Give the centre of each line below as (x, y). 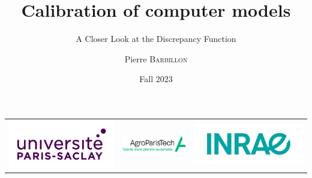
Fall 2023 (156, 79)
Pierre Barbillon (156, 58)
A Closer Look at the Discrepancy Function (156, 39)
